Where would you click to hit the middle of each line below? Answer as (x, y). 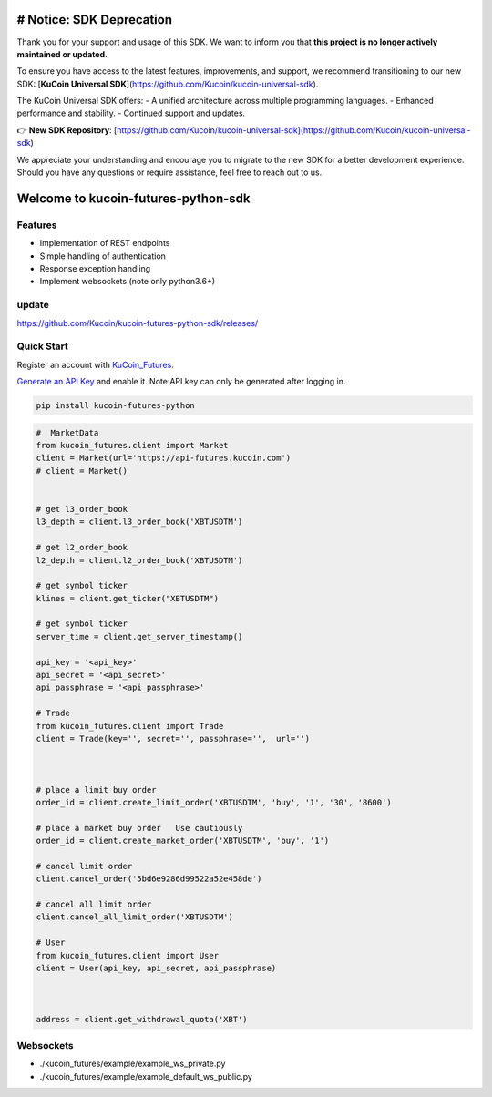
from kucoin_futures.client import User (127, 955)
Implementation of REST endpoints (105, 243)
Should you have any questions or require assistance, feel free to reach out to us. (169, 172)
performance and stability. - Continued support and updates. (131, 113)
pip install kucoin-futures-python (115, 406)
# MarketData (67, 432)
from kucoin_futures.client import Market (132, 445)
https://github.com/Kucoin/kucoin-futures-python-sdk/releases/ (138, 323)
